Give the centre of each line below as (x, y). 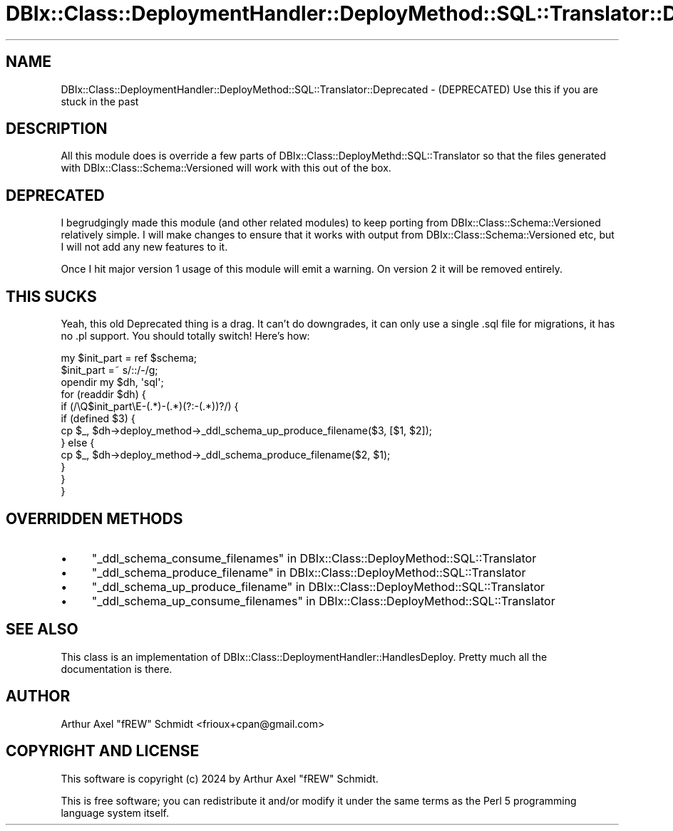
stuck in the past (100, 101)
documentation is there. (117, 669)
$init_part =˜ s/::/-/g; (109, 370)
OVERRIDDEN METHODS (94, 518)
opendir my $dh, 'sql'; (112, 382)
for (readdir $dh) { (103, 394)
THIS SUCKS (51, 296)
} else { (78, 443)
